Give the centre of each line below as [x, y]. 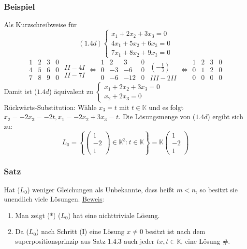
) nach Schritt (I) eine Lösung [80, 231]
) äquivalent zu [71, 91]
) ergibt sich [225, 117]
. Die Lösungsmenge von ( [157, 117]
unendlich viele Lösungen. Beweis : [54, 199]
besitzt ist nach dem [175, 231]
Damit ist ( [21, 91]
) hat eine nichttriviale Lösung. [114, 215]
